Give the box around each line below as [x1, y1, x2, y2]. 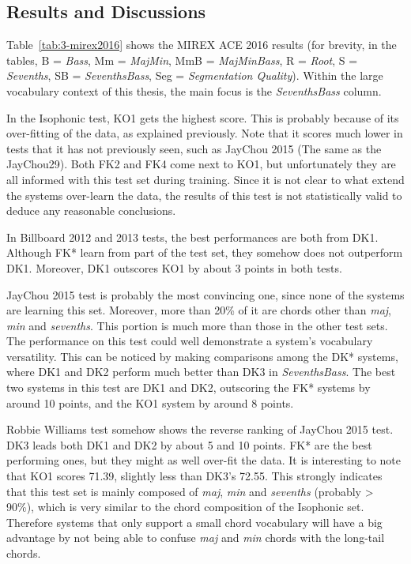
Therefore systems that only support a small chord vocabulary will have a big [6, 513, 383, 530]
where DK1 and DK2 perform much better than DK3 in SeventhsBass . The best [6, 363, 396, 380]
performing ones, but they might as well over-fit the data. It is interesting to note [6, 452, 402, 468]
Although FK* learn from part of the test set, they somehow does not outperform [6, 244, 403, 261]
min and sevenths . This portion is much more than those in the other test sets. [6, 317, 388, 333]
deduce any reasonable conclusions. [6, 202, 176, 219]
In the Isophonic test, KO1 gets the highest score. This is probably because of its [6, 109, 399, 126]
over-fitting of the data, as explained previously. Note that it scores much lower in [6, 125, 403, 141]
